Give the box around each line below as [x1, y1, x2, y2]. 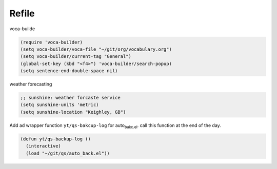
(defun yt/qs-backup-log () [20, 136, 91, 142]
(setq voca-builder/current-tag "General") [20, 54, 132, 59]
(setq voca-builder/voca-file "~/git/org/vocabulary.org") [20, 46, 172, 52]
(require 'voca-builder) [20, 39, 83, 45]
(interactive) [26, 143, 62, 149]
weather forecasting [9, 81, 52, 87]
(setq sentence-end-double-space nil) [20, 68, 118, 74]
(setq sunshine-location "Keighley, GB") [20, 109, 126, 115]
